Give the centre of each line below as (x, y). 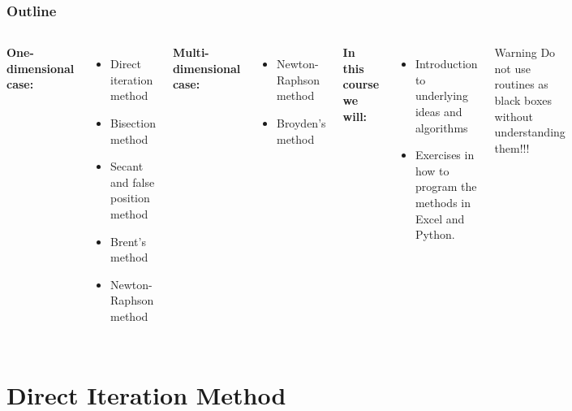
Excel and (440, 218)
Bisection (133, 123)
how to (432, 170)
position (130, 198)
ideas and (439, 111)
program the (446, 186)
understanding (530, 132)
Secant (127, 166)
